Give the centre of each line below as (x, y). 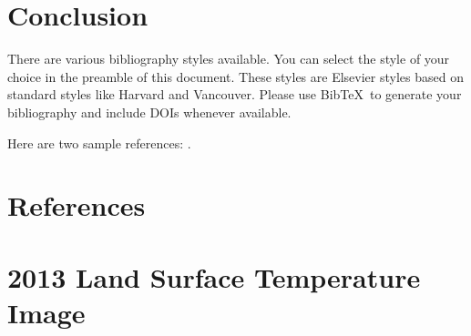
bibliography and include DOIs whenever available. (149, 112)
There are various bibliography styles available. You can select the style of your (229, 59)
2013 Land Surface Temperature (214, 276)
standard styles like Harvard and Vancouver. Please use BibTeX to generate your (235, 94)
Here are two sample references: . (99, 143)
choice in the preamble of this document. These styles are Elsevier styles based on (235, 76)
